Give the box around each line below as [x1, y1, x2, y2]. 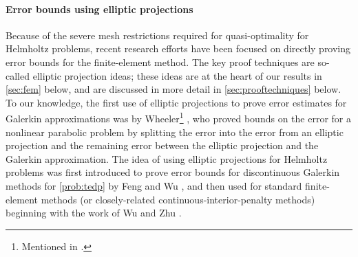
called [6, 68, 30, 82]
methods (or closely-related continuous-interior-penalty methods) [41, 192, 315, 206]
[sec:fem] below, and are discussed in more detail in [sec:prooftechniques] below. [6, 82, 341, 96]
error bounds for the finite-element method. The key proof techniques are [6, 54, 315, 69]
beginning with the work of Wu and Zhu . [6, 205, 182, 220]
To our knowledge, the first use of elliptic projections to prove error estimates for [6, 95, 347, 109]
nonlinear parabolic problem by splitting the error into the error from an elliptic [6, 124, 344, 139]
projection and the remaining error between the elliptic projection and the [6, 138, 319, 153]
